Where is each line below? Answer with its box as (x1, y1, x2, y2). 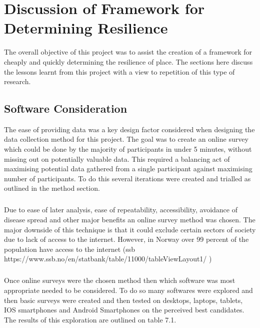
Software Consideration (4, 101, 127, 116)
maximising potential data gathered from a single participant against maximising (4, 163, 252, 174)
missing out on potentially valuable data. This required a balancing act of (4, 153, 230, 164)
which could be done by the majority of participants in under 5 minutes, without (4, 144, 252, 154)
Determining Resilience (4, 18, 168, 38)
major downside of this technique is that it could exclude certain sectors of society (4, 224, 256, 234)
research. (4, 76, 31, 87)
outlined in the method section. (4, 183, 100, 193)
